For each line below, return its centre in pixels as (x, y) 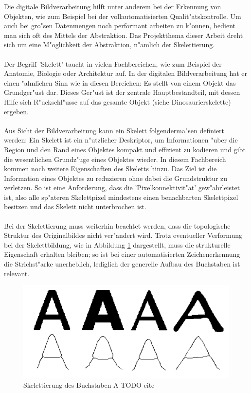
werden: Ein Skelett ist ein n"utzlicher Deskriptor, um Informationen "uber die (121, 140)
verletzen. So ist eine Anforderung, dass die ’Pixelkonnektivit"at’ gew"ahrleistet (122, 188)
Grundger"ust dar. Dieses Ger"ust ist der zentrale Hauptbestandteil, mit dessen (122, 92)
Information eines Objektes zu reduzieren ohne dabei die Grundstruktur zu (116, 178)
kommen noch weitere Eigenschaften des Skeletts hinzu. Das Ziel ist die (110, 169)
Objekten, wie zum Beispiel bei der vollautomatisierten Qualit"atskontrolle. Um (123, 16)
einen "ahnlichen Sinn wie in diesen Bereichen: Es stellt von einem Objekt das (120, 82)
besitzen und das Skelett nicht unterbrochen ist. (75, 206)
